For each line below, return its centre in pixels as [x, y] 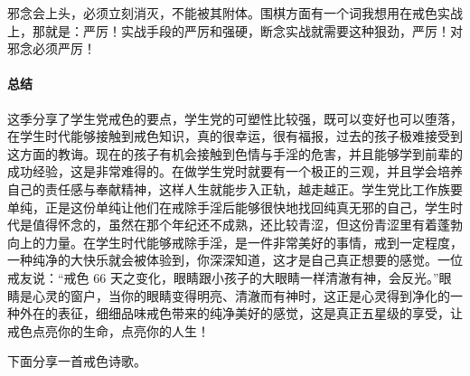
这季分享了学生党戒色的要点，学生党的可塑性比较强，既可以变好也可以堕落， [235, 118]
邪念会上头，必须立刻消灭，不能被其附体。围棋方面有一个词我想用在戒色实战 [235, 13]
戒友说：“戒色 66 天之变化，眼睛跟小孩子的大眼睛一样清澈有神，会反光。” [223, 277]
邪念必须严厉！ [52, 48]
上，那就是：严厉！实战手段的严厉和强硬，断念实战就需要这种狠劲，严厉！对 [235, 30]
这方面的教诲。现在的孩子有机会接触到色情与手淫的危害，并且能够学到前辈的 [235, 153]
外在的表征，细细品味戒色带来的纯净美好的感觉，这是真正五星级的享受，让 [241, 313]
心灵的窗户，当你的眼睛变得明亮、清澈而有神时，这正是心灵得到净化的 [241, 295]
